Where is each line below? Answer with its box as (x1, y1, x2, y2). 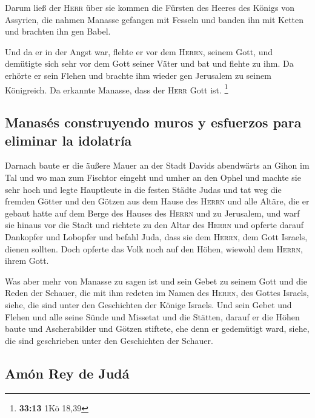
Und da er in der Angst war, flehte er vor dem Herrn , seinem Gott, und (5, 45, 273, 58)
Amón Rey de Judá (5, 363, 130, 382)
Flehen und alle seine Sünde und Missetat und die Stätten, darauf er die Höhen (5, 310, 300, 323)
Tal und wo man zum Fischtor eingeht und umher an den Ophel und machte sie (5, 171, 301, 183)
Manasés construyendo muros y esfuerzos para (5, 113, 302, 132)
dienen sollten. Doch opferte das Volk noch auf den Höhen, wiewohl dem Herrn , (5, 242, 303, 255)
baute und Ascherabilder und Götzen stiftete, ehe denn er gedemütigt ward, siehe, (5, 322, 310, 335)
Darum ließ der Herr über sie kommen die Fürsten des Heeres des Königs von (5, 1, 295, 13)
